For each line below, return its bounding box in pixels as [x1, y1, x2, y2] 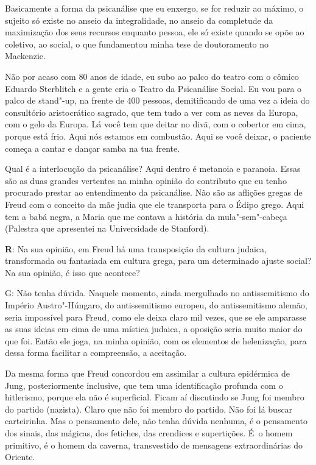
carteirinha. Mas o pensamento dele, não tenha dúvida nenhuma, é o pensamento [5, 414, 307, 427]
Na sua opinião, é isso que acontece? [5, 266, 140, 279]
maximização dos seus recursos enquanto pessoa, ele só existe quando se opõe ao [5, 26, 304, 38]
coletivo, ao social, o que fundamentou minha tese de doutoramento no [5, 37, 269, 50]
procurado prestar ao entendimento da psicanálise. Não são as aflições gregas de [5, 186, 303, 199]
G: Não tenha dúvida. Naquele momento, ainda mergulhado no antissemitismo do [5, 286, 309, 299]
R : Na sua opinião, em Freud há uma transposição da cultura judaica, [5, 242, 267, 255]
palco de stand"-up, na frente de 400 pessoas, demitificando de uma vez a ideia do [5, 94, 310, 107]
